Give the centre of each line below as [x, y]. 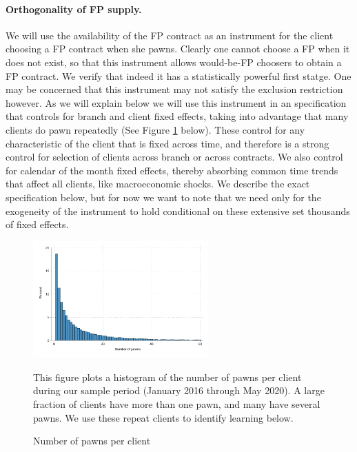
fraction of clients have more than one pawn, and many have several [177, 404]
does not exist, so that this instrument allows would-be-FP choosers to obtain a [174, 62]
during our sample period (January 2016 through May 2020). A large [179, 390]
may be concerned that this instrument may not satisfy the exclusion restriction [174, 89]
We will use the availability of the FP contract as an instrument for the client [170, 35]
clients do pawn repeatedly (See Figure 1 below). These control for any [155, 129]
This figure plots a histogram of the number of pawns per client [167, 377]
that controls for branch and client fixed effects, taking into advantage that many [177, 116]
